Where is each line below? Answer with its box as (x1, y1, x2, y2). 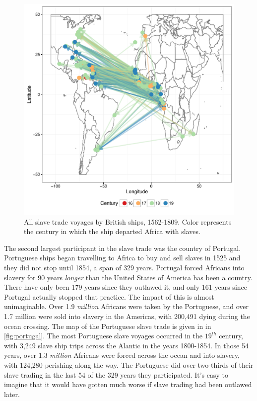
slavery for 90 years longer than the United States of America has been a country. (4, 272, 253, 282)
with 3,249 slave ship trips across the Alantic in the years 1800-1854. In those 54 (4, 340, 249, 350)
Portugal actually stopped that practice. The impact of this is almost (4, 291, 214, 302)
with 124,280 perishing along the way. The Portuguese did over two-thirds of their (4, 359, 254, 370)
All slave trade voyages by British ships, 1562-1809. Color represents (24, 216, 232, 227)
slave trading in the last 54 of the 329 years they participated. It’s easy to (4, 369, 228, 380)
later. (4, 389, 20, 399)
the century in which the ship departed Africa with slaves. (24, 226, 200, 237)
